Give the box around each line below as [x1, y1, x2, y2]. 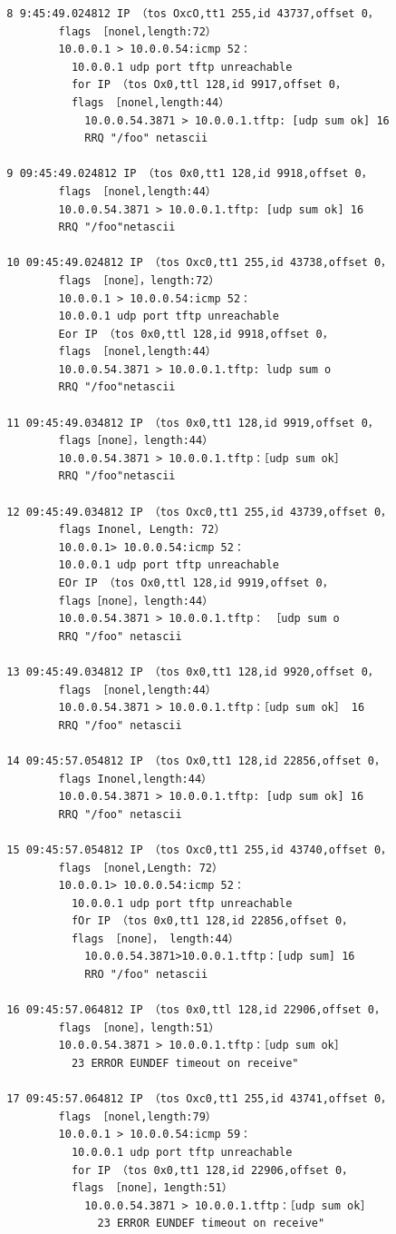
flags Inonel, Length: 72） [58, 523, 226, 537]
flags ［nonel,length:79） [58, 1110, 217, 1123]
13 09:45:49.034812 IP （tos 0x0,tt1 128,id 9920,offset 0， [6, 665, 379, 678]
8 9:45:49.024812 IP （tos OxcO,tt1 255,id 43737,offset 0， [6, 7, 379, 20]
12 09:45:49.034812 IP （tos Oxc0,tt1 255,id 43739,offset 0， [6, 505, 392, 518]
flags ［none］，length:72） [58, 273, 220, 287]
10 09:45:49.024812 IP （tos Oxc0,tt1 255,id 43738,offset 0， [6, 256, 392, 270]
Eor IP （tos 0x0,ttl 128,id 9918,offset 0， [58, 327, 333, 341]
